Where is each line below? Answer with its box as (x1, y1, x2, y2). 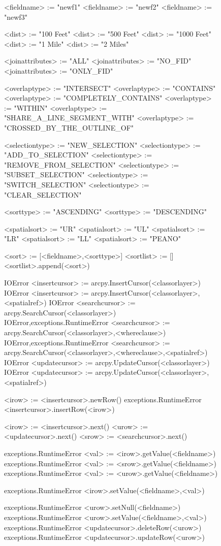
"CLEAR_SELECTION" (4, 189, 82, 200)
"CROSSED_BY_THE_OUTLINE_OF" (4, 122, 134, 133)
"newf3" (4, 11, 27, 22)
